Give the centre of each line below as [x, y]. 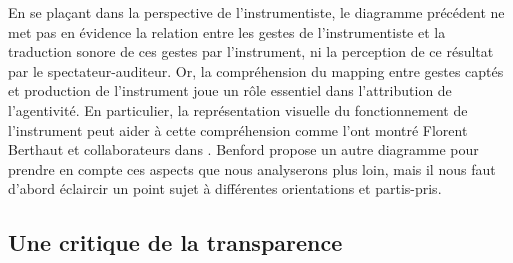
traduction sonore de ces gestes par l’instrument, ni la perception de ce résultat [251, 51]
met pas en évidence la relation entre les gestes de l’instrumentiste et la [227, 31]
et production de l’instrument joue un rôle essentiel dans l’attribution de [230, 90]
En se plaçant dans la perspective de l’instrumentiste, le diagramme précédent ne [256, 12]
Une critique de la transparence [175, 242]
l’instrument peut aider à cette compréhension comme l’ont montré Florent [238, 129]
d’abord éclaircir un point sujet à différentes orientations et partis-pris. [225, 188]
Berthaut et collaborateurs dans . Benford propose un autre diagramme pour [243, 149]
